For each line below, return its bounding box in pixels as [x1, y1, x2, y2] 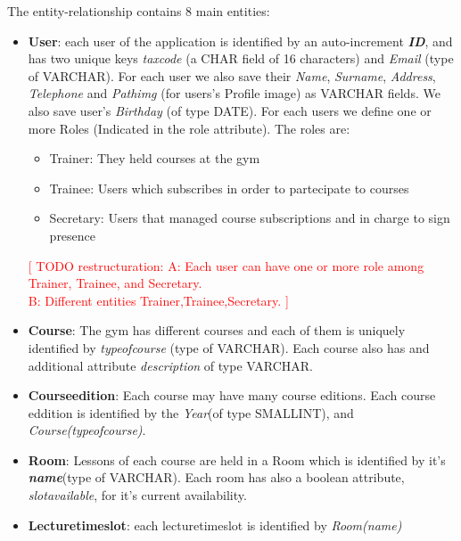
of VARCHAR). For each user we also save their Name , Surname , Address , [28, 66, 436, 85]
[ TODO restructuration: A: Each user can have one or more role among [28, 256, 424, 275]
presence [49, 225, 96, 244]
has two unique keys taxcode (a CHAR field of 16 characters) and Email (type [28, 49, 454, 68]
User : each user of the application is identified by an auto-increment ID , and [28, 31, 453, 50]
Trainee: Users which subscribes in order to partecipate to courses [49, 178, 409, 197]
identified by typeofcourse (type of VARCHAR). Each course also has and [28, 338, 430, 357]
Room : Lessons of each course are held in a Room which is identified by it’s [28, 450, 446, 469]
